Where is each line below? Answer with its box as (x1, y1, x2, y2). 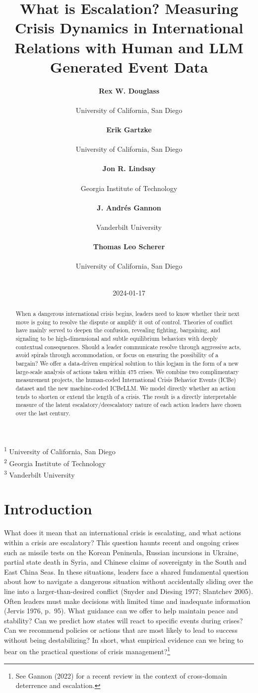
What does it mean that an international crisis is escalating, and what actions (4, 527, 241, 538)
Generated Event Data (50, 56, 208, 77)
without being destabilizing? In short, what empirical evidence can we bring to (4, 634, 244, 645)
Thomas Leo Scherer (93, 241, 165, 252)
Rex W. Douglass (98, 85, 160, 96)
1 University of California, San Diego (4, 445, 116, 457)
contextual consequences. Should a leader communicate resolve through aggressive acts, (15, 342, 241, 351)
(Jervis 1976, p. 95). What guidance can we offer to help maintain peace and (4, 605, 238, 616)
